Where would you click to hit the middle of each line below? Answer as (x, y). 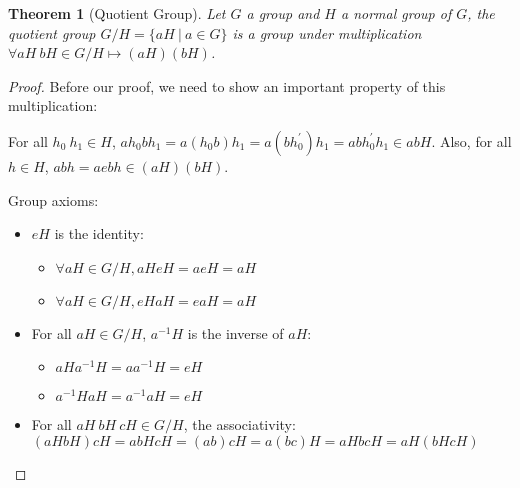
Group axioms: (53, 199)
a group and (283, 13)
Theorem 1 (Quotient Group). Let (117, 13)
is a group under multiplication (327, 32)
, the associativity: (239, 424)
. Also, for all (471, 140)
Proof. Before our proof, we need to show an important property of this (227, 85)
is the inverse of (235, 332)
